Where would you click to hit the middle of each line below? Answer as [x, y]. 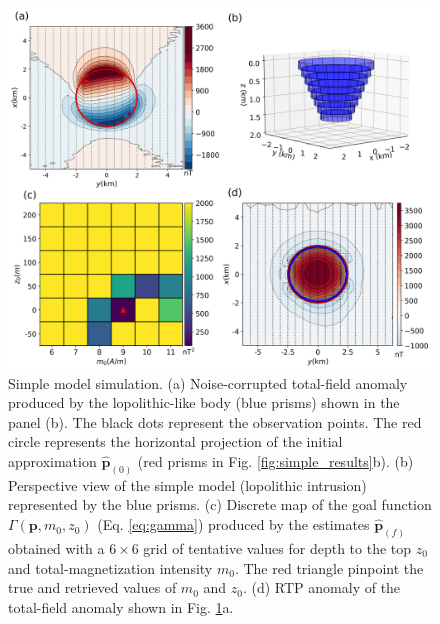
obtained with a [56, 547]
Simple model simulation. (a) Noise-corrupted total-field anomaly [208, 382]
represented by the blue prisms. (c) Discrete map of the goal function [220, 504]
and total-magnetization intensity [110, 567]
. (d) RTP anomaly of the [321, 587]
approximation [52, 461]
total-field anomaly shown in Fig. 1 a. [121, 606]
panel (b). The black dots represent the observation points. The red [215, 421]
